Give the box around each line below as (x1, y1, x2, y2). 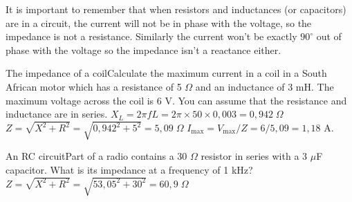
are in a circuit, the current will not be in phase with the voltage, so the (6, 15, 312, 30)
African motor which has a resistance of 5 (6, 79, 182, 93)
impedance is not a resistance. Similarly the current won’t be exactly (6, 29, 297, 44)
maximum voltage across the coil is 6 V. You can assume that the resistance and (6, 93, 347, 107)
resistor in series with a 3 (201, 149, 308, 163)
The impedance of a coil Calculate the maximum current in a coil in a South (6, 66, 327, 80)
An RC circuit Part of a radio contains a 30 (6, 149, 187, 163)
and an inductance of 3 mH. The (195, 79, 334, 93)
